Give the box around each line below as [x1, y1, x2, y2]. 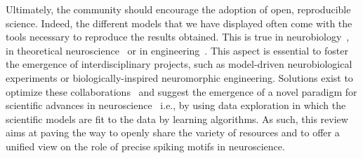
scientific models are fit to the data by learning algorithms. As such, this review [6, 111, 348, 126]
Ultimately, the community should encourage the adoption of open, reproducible [6, 2, 351, 16]
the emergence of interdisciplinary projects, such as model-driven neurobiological [6, 57, 352, 71]
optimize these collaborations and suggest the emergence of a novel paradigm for [6, 84, 357, 99]
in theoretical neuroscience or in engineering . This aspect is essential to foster [6, 43, 348, 57]
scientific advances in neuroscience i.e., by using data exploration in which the [6, 98, 346, 113]
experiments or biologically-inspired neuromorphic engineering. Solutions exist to [6, 70, 353, 85]
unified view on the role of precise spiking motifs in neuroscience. [6, 138, 285, 153]
